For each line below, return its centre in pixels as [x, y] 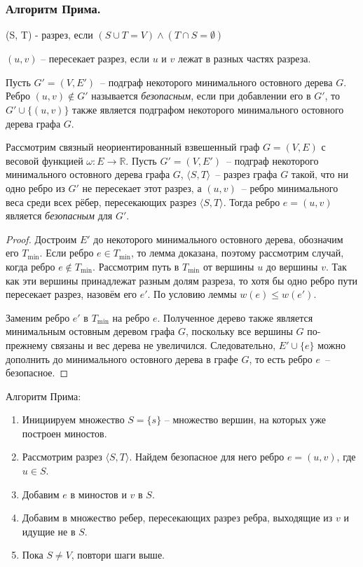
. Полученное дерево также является [235, 317]
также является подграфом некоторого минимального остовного [208, 109]
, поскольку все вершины [239, 331]
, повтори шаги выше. [118, 555]
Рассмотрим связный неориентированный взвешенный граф [133, 147]
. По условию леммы [192, 294]
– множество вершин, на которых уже [245, 419]
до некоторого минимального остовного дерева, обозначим [218, 239]
